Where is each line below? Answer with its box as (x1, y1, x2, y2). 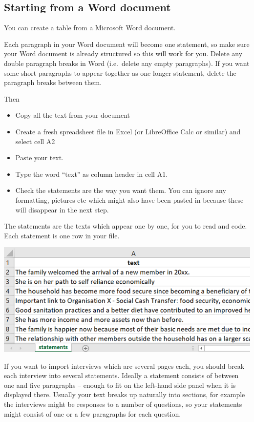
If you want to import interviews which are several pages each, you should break (4, 360, 245, 371)
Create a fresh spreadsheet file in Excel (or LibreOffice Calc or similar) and (15, 126, 241, 136)
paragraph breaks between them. (4, 77, 102, 87)
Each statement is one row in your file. (4, 230, 120, 240)
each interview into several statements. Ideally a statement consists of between (4, 370, 239, 380)
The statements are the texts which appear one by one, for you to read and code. (4, 221, 247, 231)
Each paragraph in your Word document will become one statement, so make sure (4, 39, 250, 49)
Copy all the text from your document (15, 110, 130, 120)
